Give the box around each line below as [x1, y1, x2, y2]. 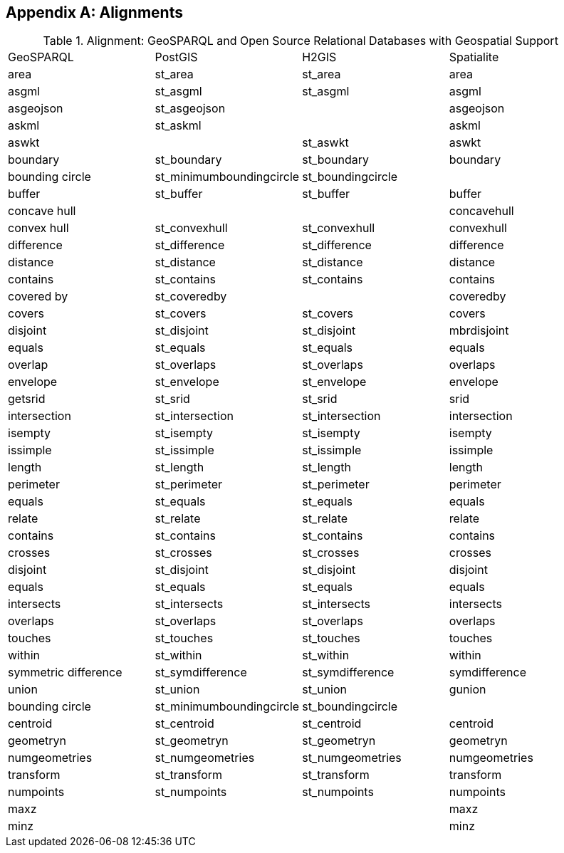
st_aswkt [302, 135, 349, 150]
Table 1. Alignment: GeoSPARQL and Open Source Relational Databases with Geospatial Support [43, 33, 558, 48]
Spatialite [449, 50, 499, 65]
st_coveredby [155, 289, 227, 304]
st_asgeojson [155, 101, 226, 116]
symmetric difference [8, 665, 122, 680]
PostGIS [155, 50, 198, 65]
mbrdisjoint [449, 323, 509, 338]
